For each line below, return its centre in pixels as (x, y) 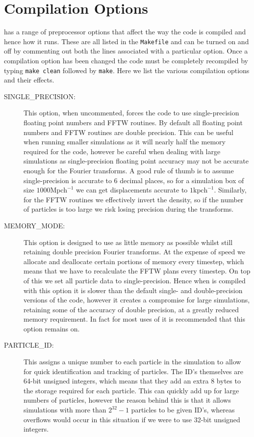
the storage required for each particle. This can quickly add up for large (131, 390)
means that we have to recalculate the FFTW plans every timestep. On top (137, 271)
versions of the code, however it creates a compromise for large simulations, (137, 300)
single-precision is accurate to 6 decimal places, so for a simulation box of (134, 180)
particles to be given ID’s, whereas (183, 410)
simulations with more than (65, 410)
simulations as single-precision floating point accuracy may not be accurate (136, 161)
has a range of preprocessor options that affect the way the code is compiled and (125, 32)
